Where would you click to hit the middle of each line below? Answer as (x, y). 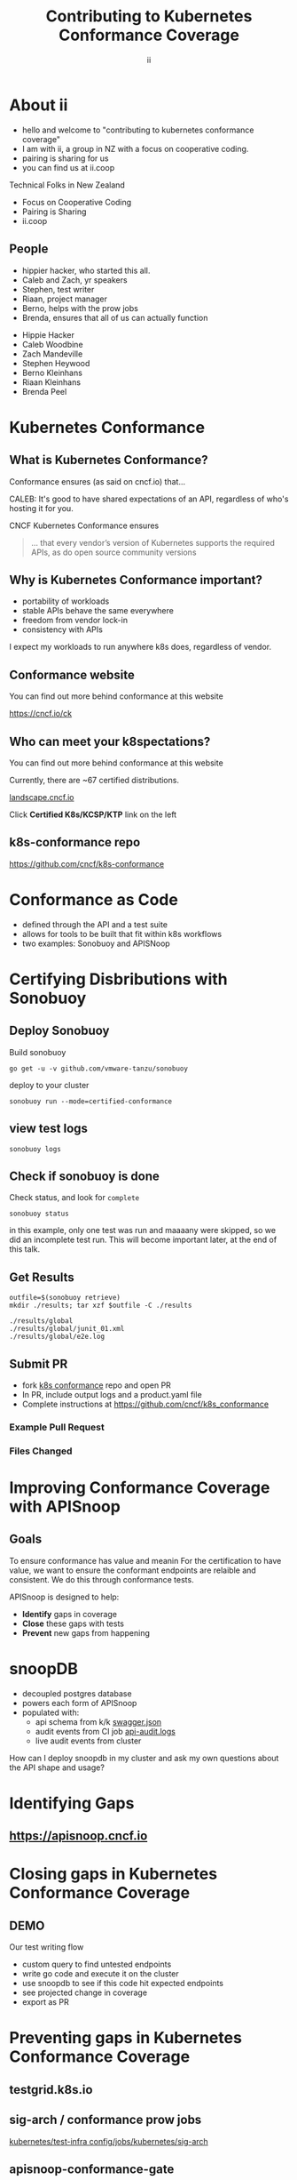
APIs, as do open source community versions (113, 552)
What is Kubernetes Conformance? (109, 460)
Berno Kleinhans (52, 373)
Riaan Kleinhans (51, 382)
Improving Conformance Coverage (140, 1487)
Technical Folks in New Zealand (67, 185)
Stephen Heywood (56, 363)
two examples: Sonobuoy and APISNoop (96, 943)
